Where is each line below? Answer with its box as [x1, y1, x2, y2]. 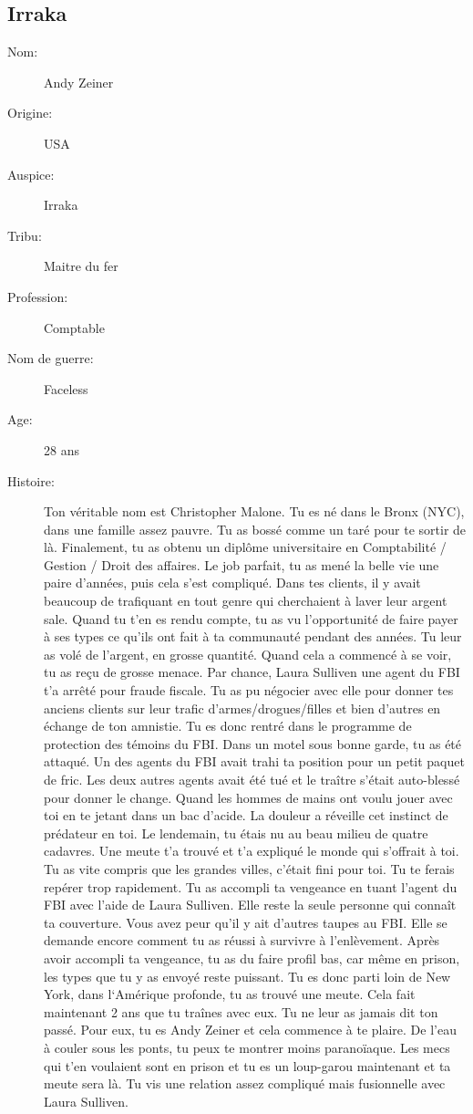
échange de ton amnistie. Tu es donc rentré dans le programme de [44, 716, 412, 735]
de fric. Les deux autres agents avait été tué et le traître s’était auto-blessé [44, 770, 460, 789]
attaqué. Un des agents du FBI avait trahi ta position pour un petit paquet [44, 752, 465, 771]
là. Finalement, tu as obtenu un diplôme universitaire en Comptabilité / [44, 537, 447, 557]
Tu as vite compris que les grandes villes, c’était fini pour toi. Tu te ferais [44, 859, 455, 878]
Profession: [7, 286, 68, 306]
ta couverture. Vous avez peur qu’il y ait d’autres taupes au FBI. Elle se [44, 912, 447, 932]
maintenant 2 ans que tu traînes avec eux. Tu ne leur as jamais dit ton [44, 1002, 438, 1021]
